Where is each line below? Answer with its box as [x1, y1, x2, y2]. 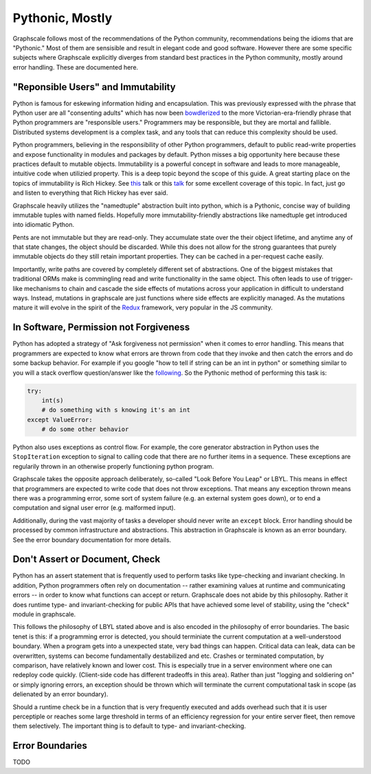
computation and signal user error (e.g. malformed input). [12, 504, 176, 512]
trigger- [330, 275, 353, 283]
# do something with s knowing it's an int [41, 406, 190, 414]
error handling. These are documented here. [12, 63, 139, 71]
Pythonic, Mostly [12, 10, 113, 25]
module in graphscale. [12, 610, 76, 619]
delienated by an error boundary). [12, 690, 109, 698]
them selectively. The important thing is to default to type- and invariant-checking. [12, 722, 247, 730]
